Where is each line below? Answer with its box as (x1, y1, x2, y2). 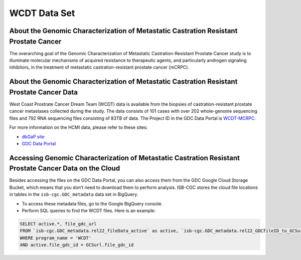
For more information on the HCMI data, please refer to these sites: (9, 124, 148, 130)
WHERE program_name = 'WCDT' (20, 235, 92, 240)
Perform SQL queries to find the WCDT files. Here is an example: (22, 207, 156, 213)
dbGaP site (22, 133, 45, 140)
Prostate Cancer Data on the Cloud (9, 164, 120, 173)
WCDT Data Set (9, 8, 75, 19)
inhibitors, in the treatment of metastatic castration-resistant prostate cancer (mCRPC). (9, 64, 189, 70)
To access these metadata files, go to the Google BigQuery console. (22, 200, 163, 206)
